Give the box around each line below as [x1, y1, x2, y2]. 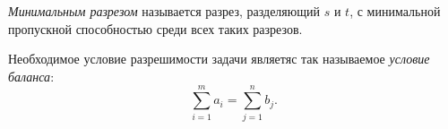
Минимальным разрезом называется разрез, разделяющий [8, 2, 321, 20]
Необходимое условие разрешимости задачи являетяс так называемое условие [8, 49, 430, 68]
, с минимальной [349, 2, 441, 20]
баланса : [8, 66, 55, 85]
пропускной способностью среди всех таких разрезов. [8, 19, 303, 38]
